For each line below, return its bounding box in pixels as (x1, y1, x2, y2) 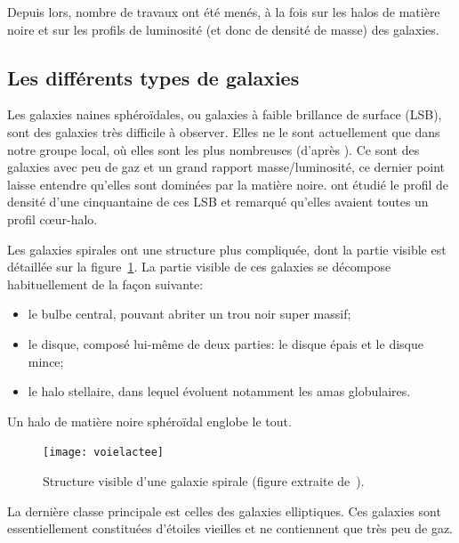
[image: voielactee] (43, 446, 165, 459)
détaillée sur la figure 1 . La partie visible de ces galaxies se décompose (7, 257, 391, 276)
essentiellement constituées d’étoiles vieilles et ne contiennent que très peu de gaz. (7, 519, 453, 538)
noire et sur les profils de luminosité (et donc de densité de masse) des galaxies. (7, 20, 439, 38)
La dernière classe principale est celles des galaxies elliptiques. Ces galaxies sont (7, 501, 441, 520)
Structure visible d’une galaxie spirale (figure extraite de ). (43, 471, 365, 490)
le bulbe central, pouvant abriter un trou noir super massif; (28, 304, 351, 323)
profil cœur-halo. (7, 209, 98, 228)
